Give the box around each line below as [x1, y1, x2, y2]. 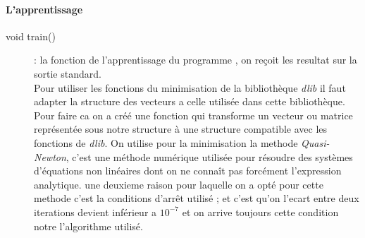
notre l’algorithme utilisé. [34, 218, 143, 233]
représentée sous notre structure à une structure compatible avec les [34, 121, 328, 136]
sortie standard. [34, 66, 101, 81]
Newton [34, 149, 66, 164]
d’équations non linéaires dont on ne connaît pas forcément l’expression [34, 163, 342, 178]
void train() [6, 28, 56, 43]
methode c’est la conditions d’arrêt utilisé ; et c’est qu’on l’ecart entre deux [34, 191, 359, 206]
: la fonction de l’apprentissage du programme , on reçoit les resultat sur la [34, 52, 357, 67]
